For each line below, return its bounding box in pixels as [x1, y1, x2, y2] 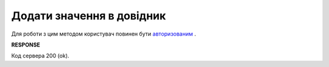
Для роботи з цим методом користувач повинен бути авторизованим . [11, 30, 196, 37]
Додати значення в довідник [11, 9, 166, 22]
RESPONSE [11, 41, 41, 48]
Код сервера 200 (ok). [11, 52, 69, 60]
